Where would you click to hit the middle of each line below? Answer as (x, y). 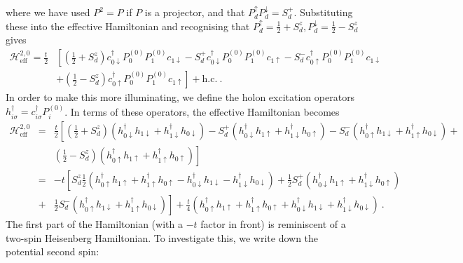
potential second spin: (53, 251)
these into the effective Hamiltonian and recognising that (128, 26)
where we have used (48, 12)
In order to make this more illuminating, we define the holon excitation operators (180, 97)
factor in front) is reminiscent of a (273, 224)
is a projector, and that (195, 12)
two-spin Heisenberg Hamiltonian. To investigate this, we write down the (162, 237)
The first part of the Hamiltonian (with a (94, 224)
